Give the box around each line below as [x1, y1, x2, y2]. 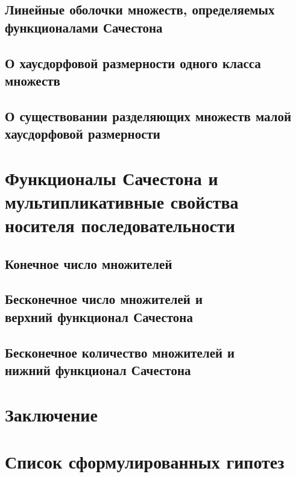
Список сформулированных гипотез [5, 449, 285, 473]
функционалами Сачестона [5, 17, 163, 36]
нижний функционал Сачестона [5, 361, 191, 379]
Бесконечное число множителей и [5, 289, 203, 308]
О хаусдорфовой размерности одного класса [5, 53, 261, 72]
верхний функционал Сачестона [5, 307, 193, 326]
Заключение [5, 402, 98, 426]
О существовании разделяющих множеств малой [5, 106, 292, 125]
